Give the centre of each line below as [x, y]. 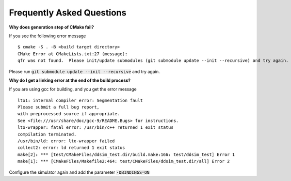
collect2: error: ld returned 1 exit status [72, 148]
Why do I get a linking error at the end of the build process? [70, 80]
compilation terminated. [47, 134]
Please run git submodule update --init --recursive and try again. [84, 71]
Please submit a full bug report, [58, 107]
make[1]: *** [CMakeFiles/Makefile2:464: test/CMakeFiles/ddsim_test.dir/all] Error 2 [124, 161]
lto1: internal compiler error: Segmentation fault [80, 100]
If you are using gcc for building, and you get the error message [73, 89]
